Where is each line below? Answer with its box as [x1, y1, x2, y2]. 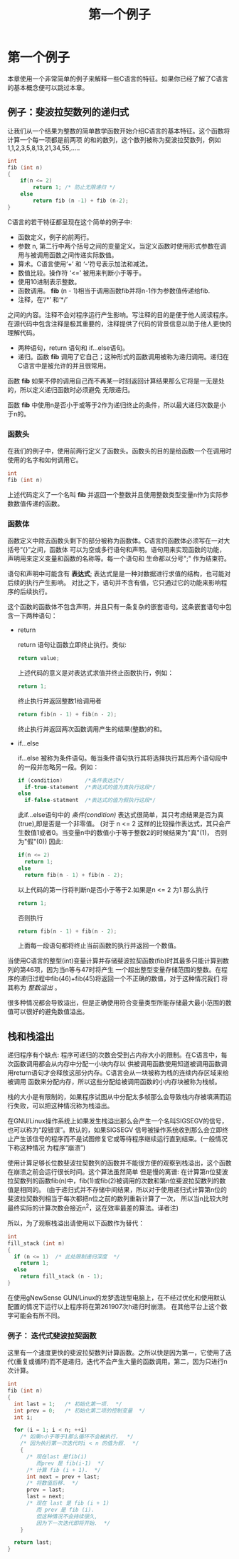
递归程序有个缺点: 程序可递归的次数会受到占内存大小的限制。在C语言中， [7, 1051, 222, 1059]
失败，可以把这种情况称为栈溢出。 [13, 1101, 114, 1111]
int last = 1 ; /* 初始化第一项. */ [14, 1400, 122, 1408]
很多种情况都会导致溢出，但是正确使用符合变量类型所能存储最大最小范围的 [7, 998, 225, 1007]
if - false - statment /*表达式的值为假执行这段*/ [24, 797, 156, 804]
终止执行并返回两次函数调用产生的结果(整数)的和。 [17, 724, 166, 733]
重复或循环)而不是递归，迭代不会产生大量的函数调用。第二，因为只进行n [16, 1358, 228, 1366]
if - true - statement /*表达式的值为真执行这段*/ [24, 783, 156, 791]
